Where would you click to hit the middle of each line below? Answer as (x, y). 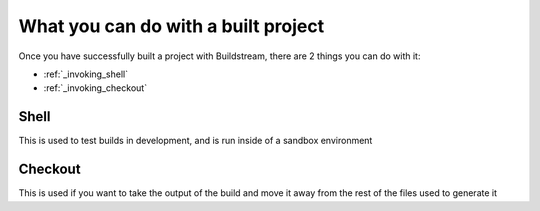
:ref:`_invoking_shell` (86, 74)
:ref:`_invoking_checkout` (95, 88)
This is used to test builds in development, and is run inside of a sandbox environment (195, 141)
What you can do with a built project (171, 26)
